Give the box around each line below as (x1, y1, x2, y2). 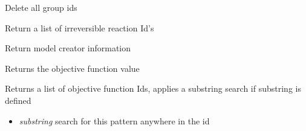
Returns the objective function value (5, 62, 140, 74)
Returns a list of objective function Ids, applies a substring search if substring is (5, 82, 301, 95)
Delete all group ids (5, 1, 77, 13)
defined (5, 94, 31, 106)
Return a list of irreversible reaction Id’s (5, 21, 154, 34)
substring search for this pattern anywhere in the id (19, 114, 210, 127)
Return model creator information (5, 42, 131, 54)
